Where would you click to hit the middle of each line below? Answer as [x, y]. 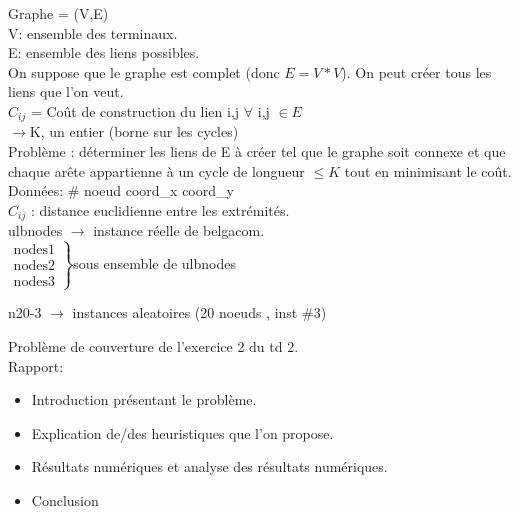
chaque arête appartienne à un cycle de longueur [156, 170]
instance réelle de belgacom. [179, 230]
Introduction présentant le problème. [144, 399]
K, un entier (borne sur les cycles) [134, 131]
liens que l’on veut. [66, 91]
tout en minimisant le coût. [428, 170]
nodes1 [34, 250]
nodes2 [34, 266]
